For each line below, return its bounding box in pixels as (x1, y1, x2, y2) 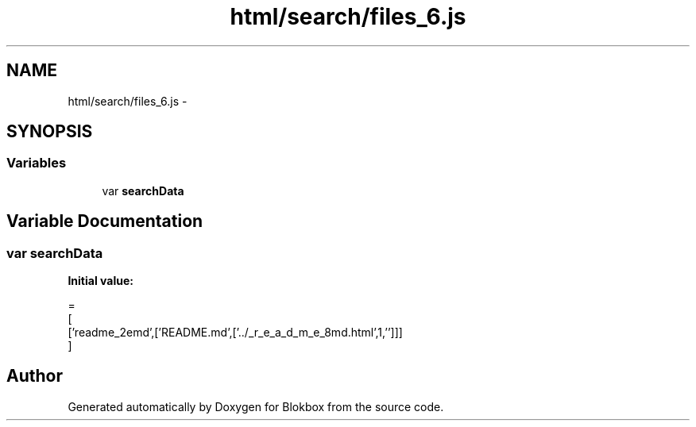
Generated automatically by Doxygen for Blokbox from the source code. (68, 399, 444, 414)
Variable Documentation (6, 211, 203, 232)
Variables (6, 155, 67, 171)
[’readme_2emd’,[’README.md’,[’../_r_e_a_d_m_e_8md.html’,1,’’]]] (68, 325, 403, 340)
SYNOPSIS (6, 121, 93, 142)
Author (6, 366, 63, 387)
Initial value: (68, 274, 133, 288)
